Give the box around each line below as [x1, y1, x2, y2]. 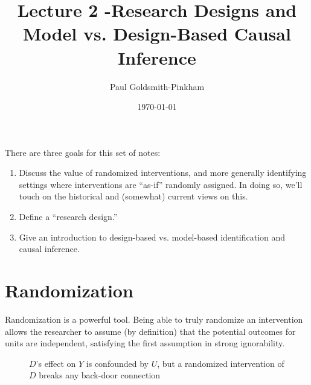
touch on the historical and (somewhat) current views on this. [19, 190, 248, 202]
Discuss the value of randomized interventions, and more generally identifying [19, 166, 307, 179]
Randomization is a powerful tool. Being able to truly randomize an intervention [5, 312, 303, 325]
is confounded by [86, 357, 149, 369]
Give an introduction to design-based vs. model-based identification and [19, 230, 286, 243]
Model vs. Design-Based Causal [23, 21, 291, 46]
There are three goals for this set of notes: [5, 146, 161, 158]
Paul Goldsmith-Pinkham [109, 80, 205, 92]
